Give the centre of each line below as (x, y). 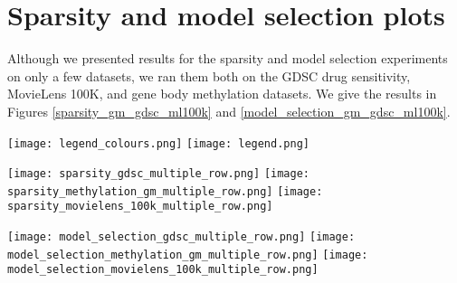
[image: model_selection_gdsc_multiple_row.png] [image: (181, 237)
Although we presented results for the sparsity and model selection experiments (228, 58)
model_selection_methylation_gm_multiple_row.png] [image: (188, 255)
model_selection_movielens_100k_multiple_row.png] (163, 270)
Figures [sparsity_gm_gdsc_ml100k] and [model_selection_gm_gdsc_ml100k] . (229, 111)
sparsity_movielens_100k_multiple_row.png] (140, 207)
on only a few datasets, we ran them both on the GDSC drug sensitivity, (209, 75)
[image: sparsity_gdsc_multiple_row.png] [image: (158, 174)
